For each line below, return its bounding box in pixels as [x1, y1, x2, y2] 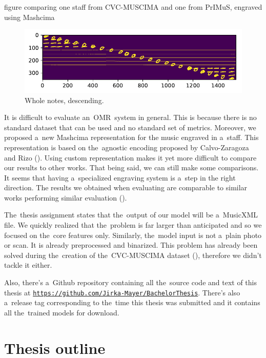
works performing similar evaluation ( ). [4, 192, 127, 203]
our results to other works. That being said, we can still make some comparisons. [4, 162, 259, 173]
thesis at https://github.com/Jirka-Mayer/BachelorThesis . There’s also [4, 287, 240, 297]
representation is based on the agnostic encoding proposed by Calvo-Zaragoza [4, 142, 249, 152]
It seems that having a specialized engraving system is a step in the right [4, 172, 236, 183]
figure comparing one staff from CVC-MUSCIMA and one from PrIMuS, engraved [4, 2, 262, 12]
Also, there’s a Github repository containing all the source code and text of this [4, 277, 257, 288]
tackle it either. [4, 260, 52, 270]
